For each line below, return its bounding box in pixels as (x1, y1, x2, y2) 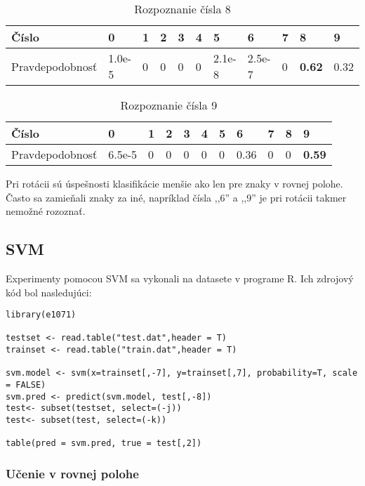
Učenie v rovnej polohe (6, 464, 139, 482)
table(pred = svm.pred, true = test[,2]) (6, 438, 202, 449)
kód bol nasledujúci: (6, 284, 92, 299)
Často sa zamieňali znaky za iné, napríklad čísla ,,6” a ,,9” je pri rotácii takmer (6, 190, 347, 204)
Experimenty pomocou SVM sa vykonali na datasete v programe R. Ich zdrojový (6, 270, 354, 285)
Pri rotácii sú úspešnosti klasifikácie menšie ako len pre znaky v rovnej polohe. (6, 176, 343, 190)
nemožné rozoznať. (6, 204, 86, 218)
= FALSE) (6, 380, 46, 390)
